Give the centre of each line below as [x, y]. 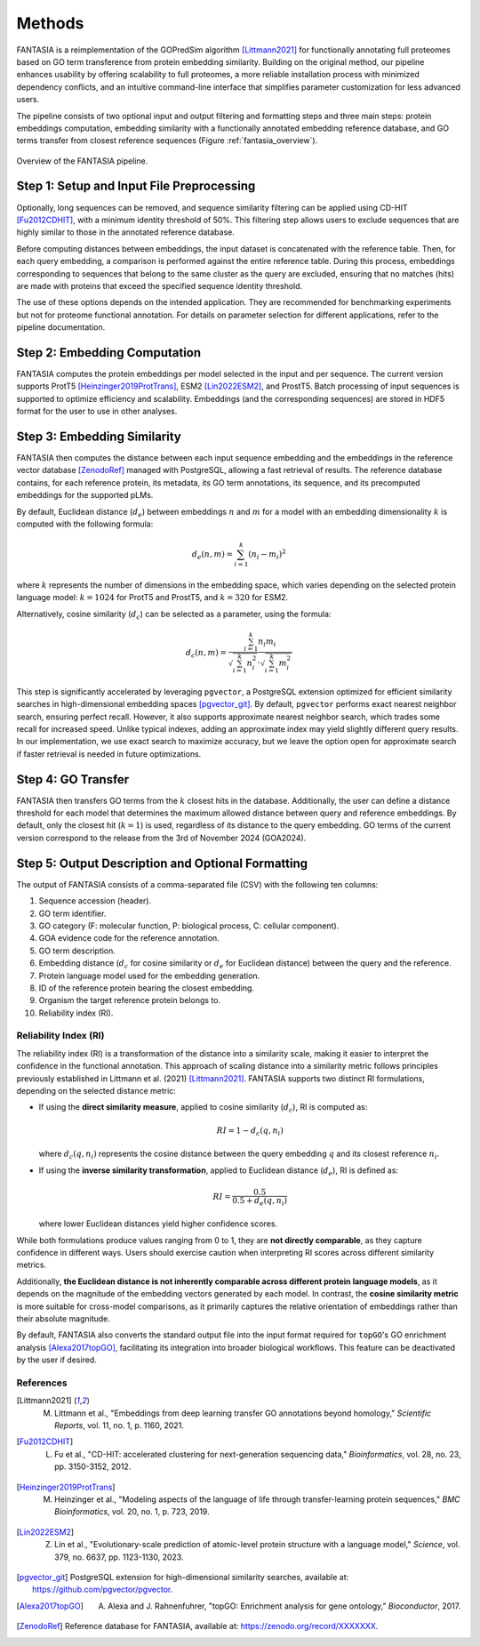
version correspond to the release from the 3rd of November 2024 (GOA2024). [161, 838]
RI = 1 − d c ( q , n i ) [250, 1131]
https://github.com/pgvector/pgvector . [103, 1590]
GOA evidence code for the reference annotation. [129, 938]
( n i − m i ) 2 [267, 554]
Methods [50, 23]
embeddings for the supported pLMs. [85, 495]
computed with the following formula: [85, 524]
